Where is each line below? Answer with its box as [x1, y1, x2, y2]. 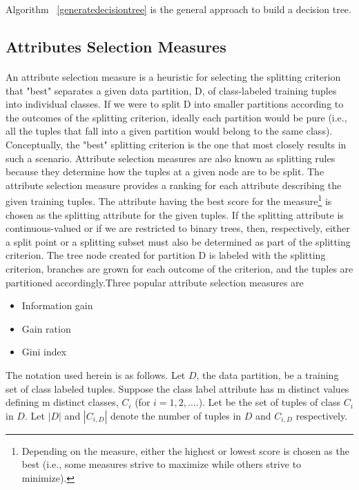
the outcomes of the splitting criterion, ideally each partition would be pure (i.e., [6, 110, 347, 124]
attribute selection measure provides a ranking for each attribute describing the [6, 177, 342, 192]
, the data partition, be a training [196, 367, 339, 382]
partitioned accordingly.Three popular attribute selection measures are [6, 275, 304, 289]
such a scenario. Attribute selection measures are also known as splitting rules [6, 150, 336, 165]
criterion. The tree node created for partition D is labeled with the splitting [6, 248, 326, 262]
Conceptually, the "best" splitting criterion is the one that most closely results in [6, 137, 347, 151]
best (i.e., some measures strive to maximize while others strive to [21, 457, 302, 471]
